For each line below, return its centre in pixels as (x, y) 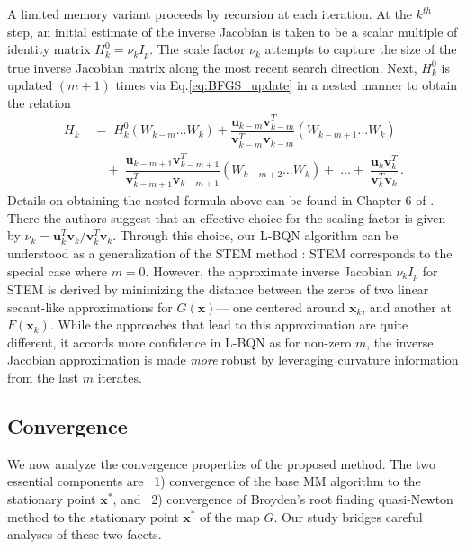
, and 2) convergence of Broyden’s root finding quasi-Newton (283, 498)
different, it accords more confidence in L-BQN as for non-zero (179, 342)
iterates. (120, 377)
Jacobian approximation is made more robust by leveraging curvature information (233, 360)
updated (30, 85)
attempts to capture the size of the (361, 49)
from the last (43, 377)
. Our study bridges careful (348, 516)
